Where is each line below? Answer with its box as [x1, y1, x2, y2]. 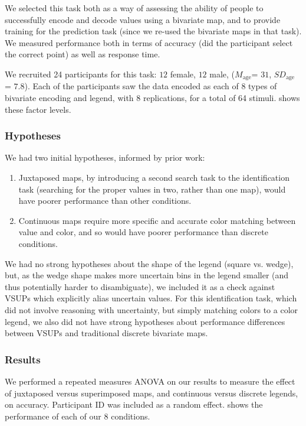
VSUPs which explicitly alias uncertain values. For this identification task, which [5, 292, 297, 304]
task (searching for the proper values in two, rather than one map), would [18, 183, 286, 195]
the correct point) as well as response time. [5, 48, 160, 60]
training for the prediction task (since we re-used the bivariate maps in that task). [5, 25, 302, 37]
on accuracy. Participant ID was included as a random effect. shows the [5, 398, 263, 411]
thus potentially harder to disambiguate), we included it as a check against [5, 280, 275, 292]
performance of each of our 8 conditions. [5, 409, 150, 422]
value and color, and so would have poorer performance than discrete [18, 226, 268, 238]
